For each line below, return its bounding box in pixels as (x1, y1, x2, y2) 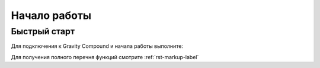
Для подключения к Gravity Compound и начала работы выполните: (11, 43, 184, 50)
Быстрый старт (11, 26, 75, 37)
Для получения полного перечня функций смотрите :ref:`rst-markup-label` (11, 53, 199, 60)
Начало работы (11, 9, 92, 22)
